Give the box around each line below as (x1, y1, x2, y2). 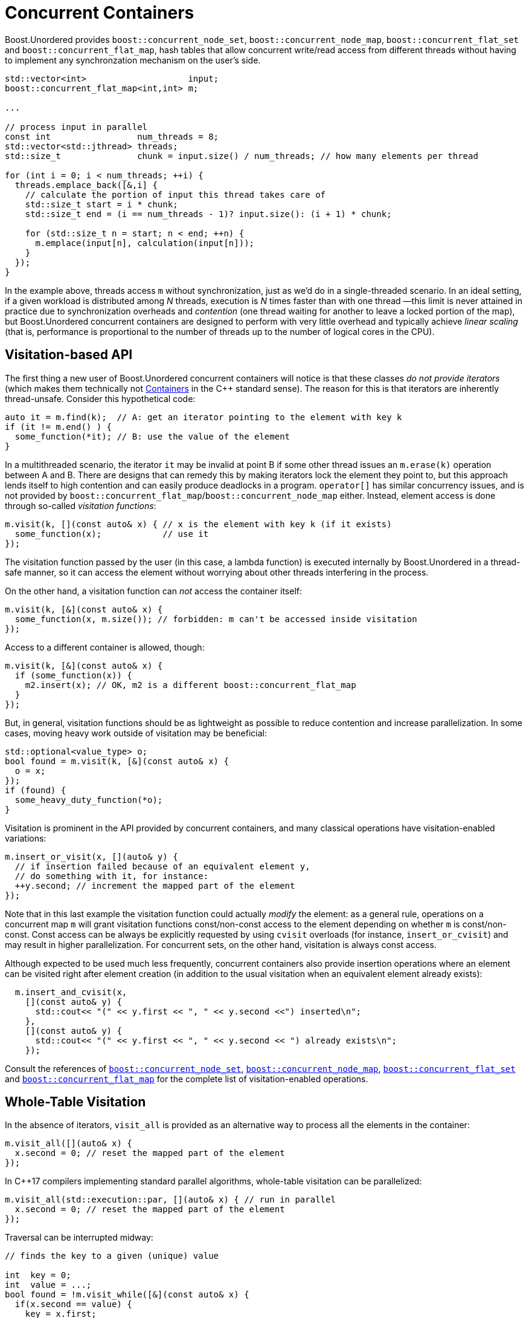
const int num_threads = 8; (5, 131, 219, 141)
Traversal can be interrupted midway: (5, 1232, 153, 1243)
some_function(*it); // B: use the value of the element (14, 431, 290, 441)
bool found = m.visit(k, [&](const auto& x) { (5, 756, 229, 766)
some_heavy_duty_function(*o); (14, 794, 163, 805)
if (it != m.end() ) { (5, 421, 112, 432)
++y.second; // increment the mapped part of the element (14, 880, 295, 891)
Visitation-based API (5, 347, 133, 363)
